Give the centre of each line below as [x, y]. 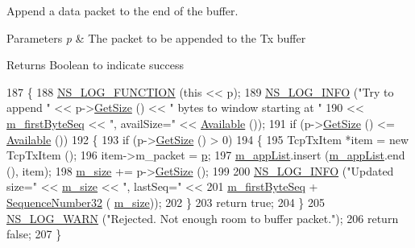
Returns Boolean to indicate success [95, 65]
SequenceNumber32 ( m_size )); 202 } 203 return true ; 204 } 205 [166, 202]
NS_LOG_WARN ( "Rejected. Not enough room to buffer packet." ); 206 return [203, 218]
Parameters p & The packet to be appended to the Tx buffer [156, 37]
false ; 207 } [34, 234]
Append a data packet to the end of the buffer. [122, 10]
